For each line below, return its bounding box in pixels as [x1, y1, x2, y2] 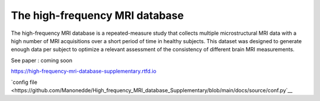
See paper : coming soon [11, 57, 73, 64]
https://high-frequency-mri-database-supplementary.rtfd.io [11, 68, 156, 75]
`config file [11, 79, 38, 86]
